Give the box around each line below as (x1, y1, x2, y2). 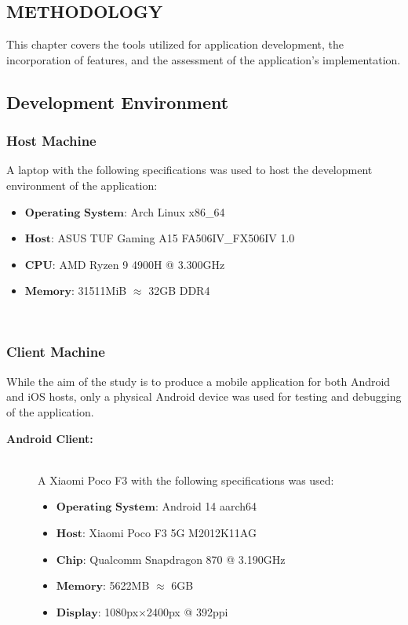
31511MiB (78, 282, 127, 299)
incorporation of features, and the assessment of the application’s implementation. (6, 51, 401, 67)
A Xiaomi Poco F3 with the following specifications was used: (38, 471, 334, 488)
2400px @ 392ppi (146, 603, 228, 620)
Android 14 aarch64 (162, 498, 257, 514)
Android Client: (6, 430, 93, 446)
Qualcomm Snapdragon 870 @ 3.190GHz (89, 551, 286, 567)
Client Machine (6, 342, 105, 362)
